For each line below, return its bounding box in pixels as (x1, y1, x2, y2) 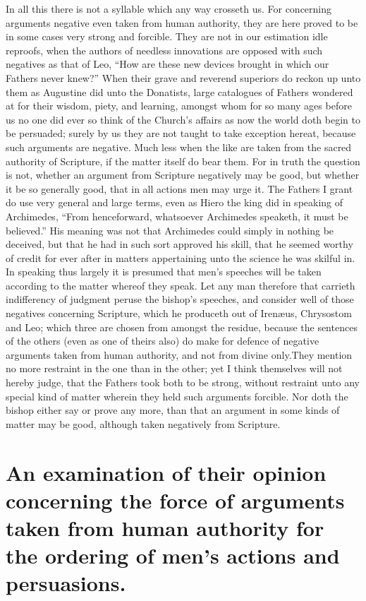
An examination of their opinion (6, 458, 327, 487)
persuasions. (6, 569, 126, 597)
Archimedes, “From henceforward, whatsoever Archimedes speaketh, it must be (6, 208, 348, 223)
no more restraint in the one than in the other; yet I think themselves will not (6, 361, 343, 376)
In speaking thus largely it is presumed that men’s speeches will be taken (6, 264, 322, 279)
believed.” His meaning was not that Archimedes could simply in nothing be (6, 222, 334, 237)
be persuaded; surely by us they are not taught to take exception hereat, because (6, 126, 356, 141)
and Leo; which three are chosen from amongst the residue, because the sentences (6, 319, 358, 334)
